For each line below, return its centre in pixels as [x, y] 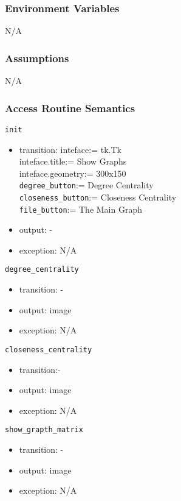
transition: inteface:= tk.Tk [70, 149]
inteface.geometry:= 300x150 [73, 173]
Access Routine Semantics [70, 108]
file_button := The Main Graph [80, 209]
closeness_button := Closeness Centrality [98, 197]
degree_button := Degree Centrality [86, 185]
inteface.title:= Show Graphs [73, 161]
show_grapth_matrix [44, 430]
